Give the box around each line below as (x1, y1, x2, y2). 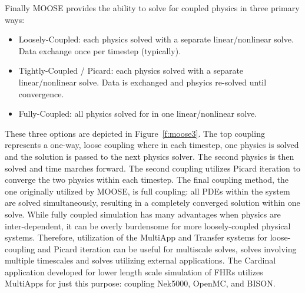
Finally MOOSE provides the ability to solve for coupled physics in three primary (5, 2, 300, 14)
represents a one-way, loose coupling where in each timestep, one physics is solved (5, 139, 299, 151)
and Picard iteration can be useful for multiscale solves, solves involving (38, 242, 297, 255)
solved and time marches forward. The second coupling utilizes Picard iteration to (5, 162, 300, 174)
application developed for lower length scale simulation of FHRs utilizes (5, 265, 263, 278)
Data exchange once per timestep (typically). (18, 44, 181, 57)
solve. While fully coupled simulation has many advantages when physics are (5, 208, 281, 220)
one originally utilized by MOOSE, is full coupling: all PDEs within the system (5, 185, 290, 197)
